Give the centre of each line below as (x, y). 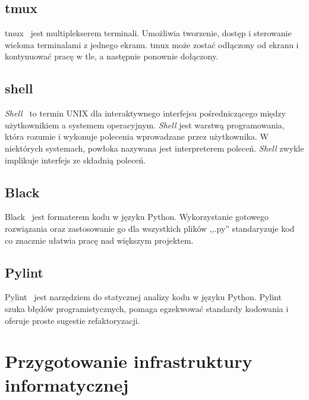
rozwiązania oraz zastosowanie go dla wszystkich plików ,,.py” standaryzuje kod (150, 228)
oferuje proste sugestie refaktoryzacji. (72, 320)
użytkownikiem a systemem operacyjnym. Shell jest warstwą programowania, (145, 125)
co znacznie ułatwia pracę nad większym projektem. (99, 240)
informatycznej (67, 384)
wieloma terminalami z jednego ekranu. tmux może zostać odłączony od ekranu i (152, 44)
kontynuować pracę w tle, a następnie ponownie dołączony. (112, 56)
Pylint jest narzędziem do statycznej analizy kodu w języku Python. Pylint (143, 297)
